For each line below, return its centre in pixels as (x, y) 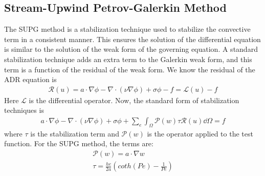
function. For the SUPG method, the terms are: (79, 143)
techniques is (24, 110)
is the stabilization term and (75, 133)
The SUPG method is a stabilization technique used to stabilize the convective (127, 29)
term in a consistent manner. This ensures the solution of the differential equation (132, 39)
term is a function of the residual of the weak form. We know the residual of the (130, 69)
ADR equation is (30, 79)
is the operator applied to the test (200, 133)
